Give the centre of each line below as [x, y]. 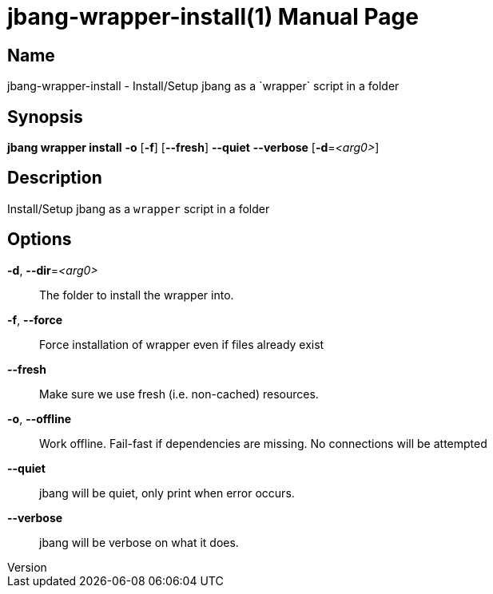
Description [55, 178]
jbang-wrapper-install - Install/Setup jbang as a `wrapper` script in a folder [203, 86]
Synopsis [45, 117]
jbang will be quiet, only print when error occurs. [167, 493]
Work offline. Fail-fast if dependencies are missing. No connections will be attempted [263, 443]
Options [40, 240]
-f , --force [35, 319]
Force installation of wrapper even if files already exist [182, 344]
